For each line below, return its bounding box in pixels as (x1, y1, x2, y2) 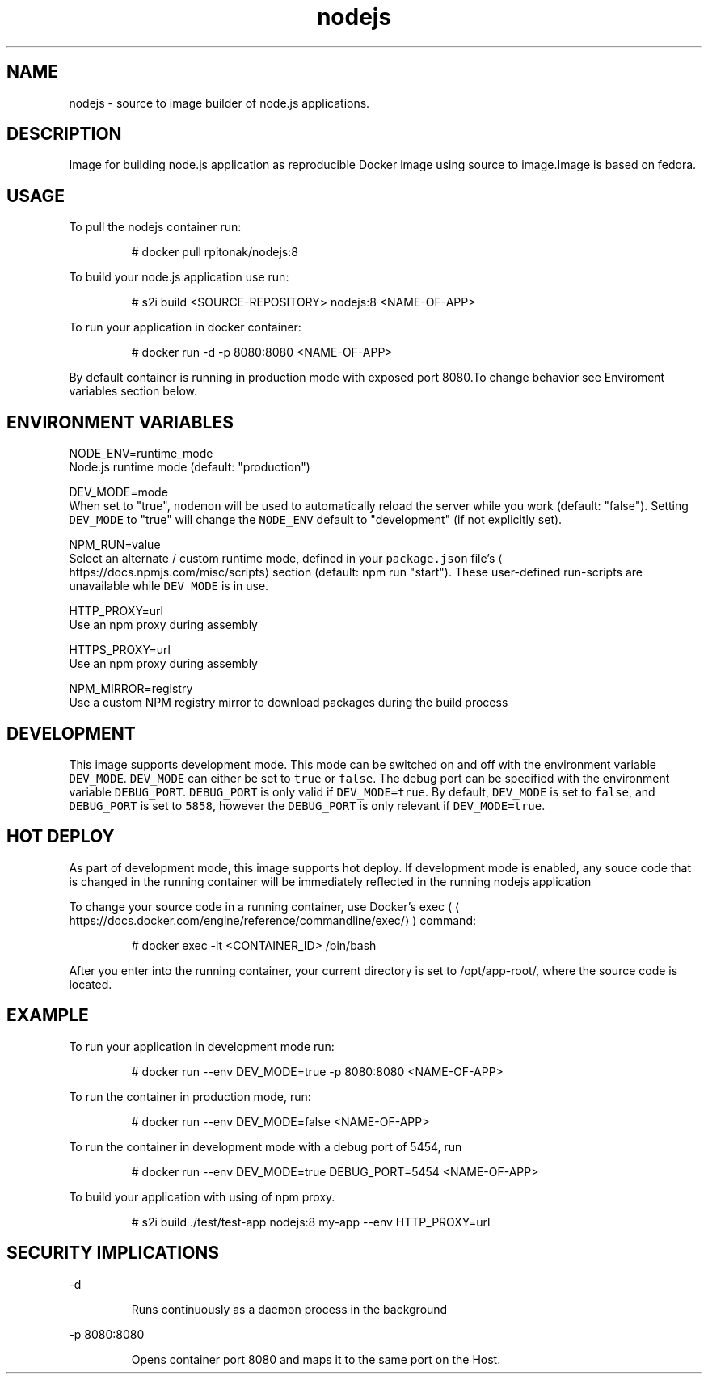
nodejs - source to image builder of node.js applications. (69, 95, 370, 110)
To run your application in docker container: (69, 320, 301, 335)
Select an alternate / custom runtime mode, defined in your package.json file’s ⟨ (69, 551, 503, 566)
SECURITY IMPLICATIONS (6, 1243, 220, 1264)
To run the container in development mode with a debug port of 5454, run (69, 1139, 462, 1154)
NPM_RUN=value (69, 538, 161, 552)
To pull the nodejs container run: (69, 220, 242, 234)
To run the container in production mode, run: (69, 1089, 311, 1104)
